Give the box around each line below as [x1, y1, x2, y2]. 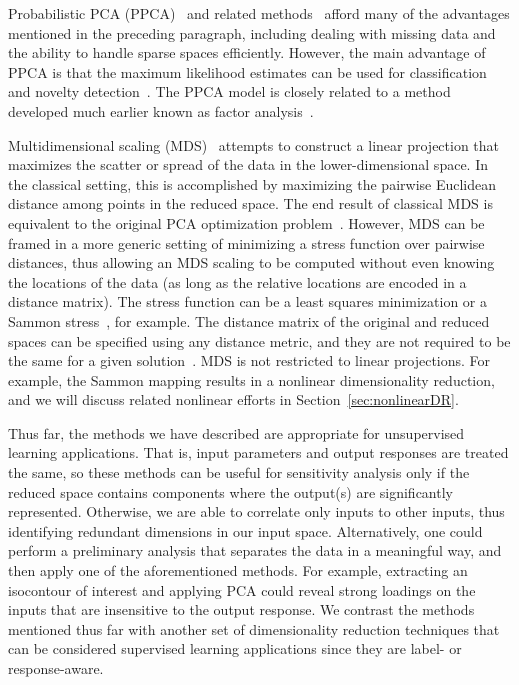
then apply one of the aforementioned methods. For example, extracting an [8, 560, 468, 581]
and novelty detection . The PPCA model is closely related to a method [8, 81, 451, 102]
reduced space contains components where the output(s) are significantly [8, 481, 453, 502]
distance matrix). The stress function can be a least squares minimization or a [8, 291, 487, 312]
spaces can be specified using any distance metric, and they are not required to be [8, 330, 511, 351]
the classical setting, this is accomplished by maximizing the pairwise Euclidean [8, 173, 497, 194]
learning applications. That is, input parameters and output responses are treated [8, 442, 509, 463]
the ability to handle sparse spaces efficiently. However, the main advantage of [8, 42, 486, 63]
